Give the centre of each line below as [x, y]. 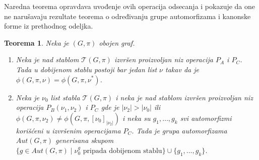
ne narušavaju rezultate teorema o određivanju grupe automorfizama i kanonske [127, 16]
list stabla [65, 97]
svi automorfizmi [206, 118]
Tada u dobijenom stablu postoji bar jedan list [86, 69]
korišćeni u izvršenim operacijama [68, 130]
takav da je [182, 69]
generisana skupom [85, 140]
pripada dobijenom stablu [122, 151]
